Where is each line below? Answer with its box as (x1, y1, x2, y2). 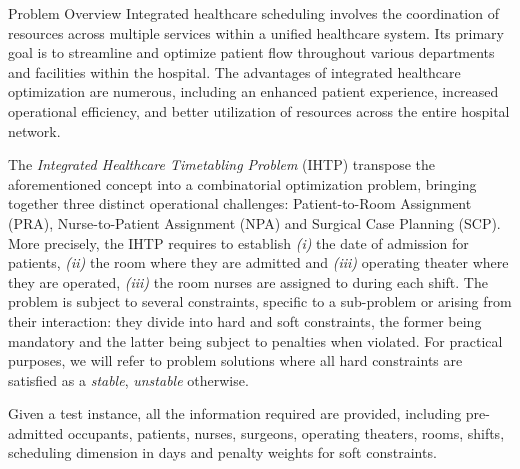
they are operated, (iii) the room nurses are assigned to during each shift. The (8, 271, 488, 292)
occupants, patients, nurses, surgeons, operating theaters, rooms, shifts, (67, 422, 505, 443)
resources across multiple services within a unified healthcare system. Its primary (8, 22, 504, 43)
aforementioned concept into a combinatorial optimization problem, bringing (8, 173, 477, 194)
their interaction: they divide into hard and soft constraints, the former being (8, 310, 482, 331)
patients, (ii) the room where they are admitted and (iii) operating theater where (8, 252, 509, 273)
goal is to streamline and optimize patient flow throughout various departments (8, 42, 495, 63)
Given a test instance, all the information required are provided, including (8, 403, 462, 424)
